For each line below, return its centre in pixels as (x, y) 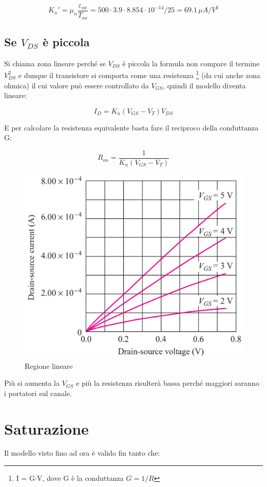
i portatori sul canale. (38, 393)
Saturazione (46, 428)
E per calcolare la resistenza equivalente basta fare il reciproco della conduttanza (131, 127)
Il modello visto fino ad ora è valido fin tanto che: (82, 453)
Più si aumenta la (32, 383)
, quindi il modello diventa (204, 85)
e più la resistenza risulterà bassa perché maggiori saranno (168, 383)
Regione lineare (49, 366)
